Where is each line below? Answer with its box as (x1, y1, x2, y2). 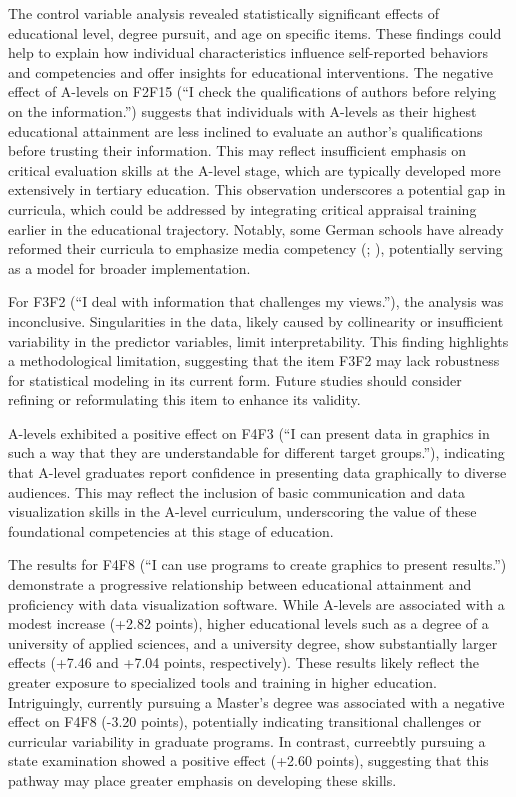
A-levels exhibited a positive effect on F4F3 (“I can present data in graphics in (8, 422, 490, 443)
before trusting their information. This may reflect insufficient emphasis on (8, 140, 466, 161)
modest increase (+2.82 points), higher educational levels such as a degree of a (8, 613, 489, 634)
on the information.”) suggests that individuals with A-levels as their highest (8, 100, 477, 121)
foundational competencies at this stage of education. (8, 520, 334, 541)
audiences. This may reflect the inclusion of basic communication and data (8, 481, 465, 502)
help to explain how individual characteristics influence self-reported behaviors (8, 42, 489, 63)
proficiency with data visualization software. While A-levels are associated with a (8, 593, 505, 614)
